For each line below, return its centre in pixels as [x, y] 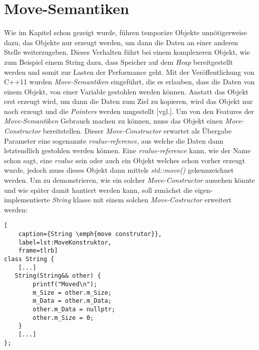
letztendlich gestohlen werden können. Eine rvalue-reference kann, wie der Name [127, 150]
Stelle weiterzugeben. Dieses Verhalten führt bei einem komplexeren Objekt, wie [127, 52]
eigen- [204, 190]
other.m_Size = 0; [63, 318]
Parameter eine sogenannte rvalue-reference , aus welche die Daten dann [114, 140]
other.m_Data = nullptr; [74, 309]
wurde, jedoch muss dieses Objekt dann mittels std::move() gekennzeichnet [119, 170]
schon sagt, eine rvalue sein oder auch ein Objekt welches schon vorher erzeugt [125, 160]
